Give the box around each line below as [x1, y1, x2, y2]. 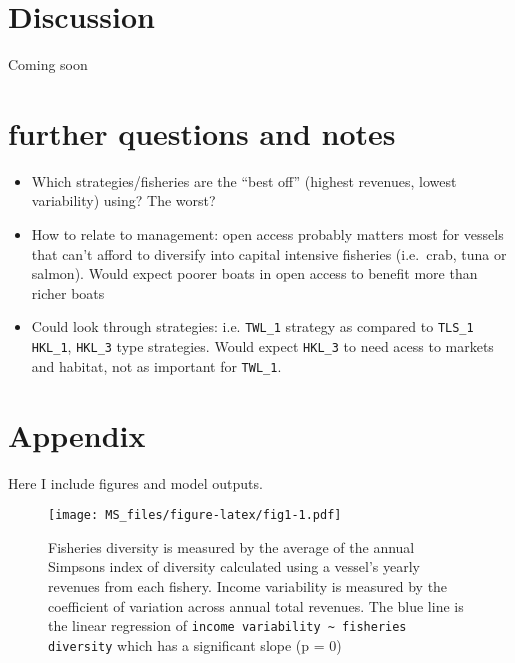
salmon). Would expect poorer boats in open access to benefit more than [31, 263, 478, 284]
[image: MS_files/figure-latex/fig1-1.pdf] [48, 508, 342, 523]
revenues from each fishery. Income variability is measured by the [48, 575, 448, 596]
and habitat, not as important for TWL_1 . [31, 355, 282, 376]
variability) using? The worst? [31, 190, 216, 211]
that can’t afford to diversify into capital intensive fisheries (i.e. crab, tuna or [31, 243, 507, 264]
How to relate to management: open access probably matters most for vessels [31, 224, 504, 245]
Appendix [8, 414, 146, 455]
